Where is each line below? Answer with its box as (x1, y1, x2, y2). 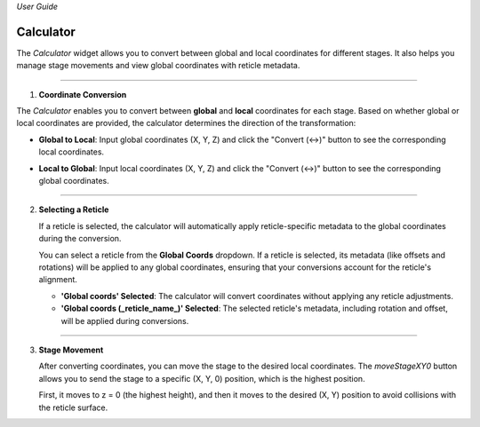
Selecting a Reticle (38, 204, 109, 215)
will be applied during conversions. (60, 315, 189, 326)
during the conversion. (38, 233, 122, 244)
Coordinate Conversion (38, 89, 127, 99)
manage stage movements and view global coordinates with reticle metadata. (16, 60, 300, 71)
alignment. (38, 274, 77, 285)
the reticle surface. (38, 402, 108, 413)
